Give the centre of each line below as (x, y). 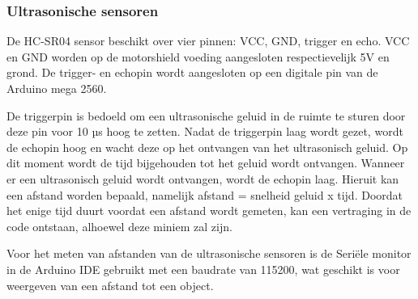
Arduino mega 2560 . (57, 88)
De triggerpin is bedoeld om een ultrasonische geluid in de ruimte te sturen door (206, 115)
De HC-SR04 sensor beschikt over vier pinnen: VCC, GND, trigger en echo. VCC (208, 41)
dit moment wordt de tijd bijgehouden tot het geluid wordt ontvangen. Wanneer (206, 163)
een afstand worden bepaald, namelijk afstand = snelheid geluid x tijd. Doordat (205, 194)
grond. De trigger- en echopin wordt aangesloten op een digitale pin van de (192, 72)
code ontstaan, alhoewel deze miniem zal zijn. (119, 226)
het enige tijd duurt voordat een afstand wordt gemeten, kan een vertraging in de (209, 211)
